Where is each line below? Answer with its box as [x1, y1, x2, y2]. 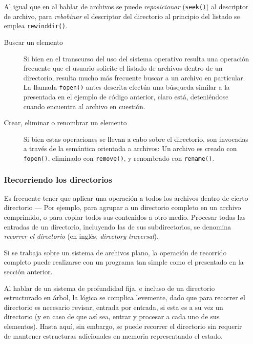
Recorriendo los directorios [4, 173, 112, 186]
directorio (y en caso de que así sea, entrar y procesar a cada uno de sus [4, 311, 220, 322]
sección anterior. [4, 266, 53, 276]
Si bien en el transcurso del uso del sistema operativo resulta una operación [23, 53, 249, 63]
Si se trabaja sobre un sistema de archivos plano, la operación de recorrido [4, 247, 227, 257]
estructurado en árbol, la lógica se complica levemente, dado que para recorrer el [4, 292, 245, 303]
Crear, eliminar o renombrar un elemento [4, 117, 127, 128]
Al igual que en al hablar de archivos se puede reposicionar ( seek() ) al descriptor [4, 1, 249, 11]
